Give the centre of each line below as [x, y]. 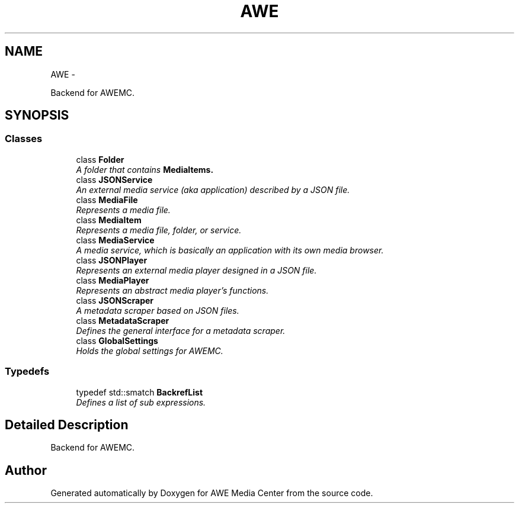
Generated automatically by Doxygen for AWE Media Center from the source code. [212, 493]
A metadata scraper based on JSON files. [158, 310]
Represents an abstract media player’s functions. [172, 290]
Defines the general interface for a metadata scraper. [181, 330]
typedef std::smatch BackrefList [140, 392]
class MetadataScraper [123, 320]
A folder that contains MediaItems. [145, 169]
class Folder [100, 159]
